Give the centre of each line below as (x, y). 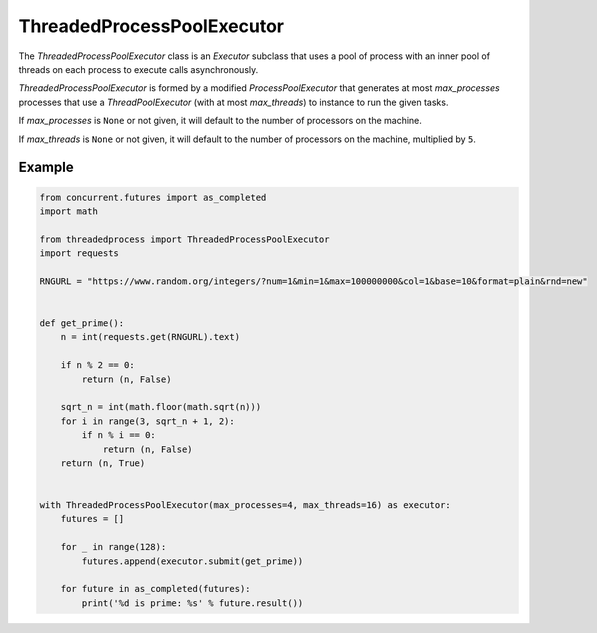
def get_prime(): (82, 323)
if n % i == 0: (119, 435)
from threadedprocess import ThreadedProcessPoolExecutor (184, 239)
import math (69, 211)
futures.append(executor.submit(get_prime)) (192, 561)
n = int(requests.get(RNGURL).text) (150, 337)
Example (46, 167)
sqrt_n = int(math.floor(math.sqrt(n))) (161, 407)
